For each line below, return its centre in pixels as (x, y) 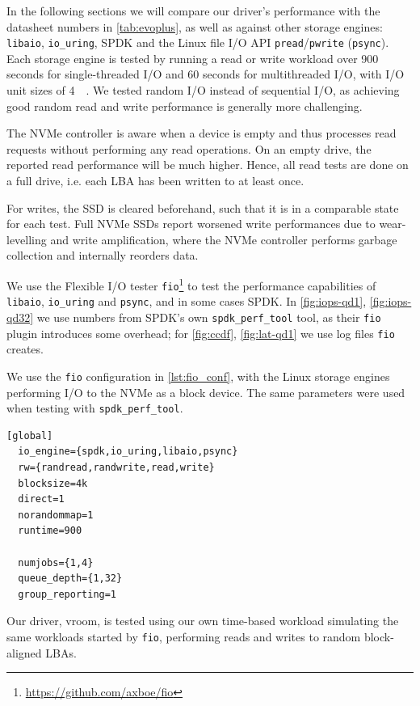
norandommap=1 (56, 515)
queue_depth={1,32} (70, 579)
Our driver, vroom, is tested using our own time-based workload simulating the (203, 621)
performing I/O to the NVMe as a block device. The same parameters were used (206, 392)
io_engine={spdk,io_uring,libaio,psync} (128, 452)
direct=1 (41, 499)
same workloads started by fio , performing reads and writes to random (184, 636)
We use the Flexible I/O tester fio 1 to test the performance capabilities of (191, 284)
